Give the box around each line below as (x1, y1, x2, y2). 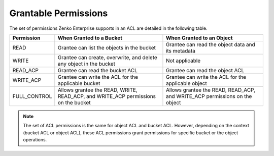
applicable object (165, 80, 208, 87)
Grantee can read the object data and (165, 41, 256, 48)
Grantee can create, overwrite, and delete (57, 54, 157, 61)
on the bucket (57, 99, 91, 106)
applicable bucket (57, 80, 100, 87)
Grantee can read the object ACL (165, 67, 245, 74)
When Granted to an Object (165, 34, 233, 41)
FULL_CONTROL (12, 92, 52, 99)
